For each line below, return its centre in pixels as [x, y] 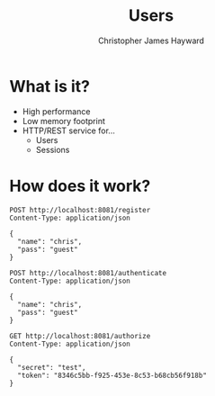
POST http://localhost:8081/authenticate [88, 273]
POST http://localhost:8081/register [80, 210]
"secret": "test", [52, 367]
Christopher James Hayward [151, 40]
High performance [56, 111]
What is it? [50, 86]
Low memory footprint [63, 121]
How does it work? [80, 186]
